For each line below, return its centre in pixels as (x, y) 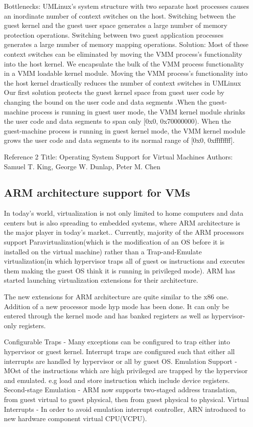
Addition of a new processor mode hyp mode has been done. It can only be (116, 306)
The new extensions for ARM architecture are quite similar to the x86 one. (116, 297)
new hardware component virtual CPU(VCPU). (76, 418)
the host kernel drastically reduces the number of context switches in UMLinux (123, 82)
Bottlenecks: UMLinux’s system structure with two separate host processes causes (127, 6)
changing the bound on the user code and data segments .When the (105, 101)
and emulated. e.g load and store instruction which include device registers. (117, 380)
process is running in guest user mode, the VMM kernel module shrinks (138, 111)
